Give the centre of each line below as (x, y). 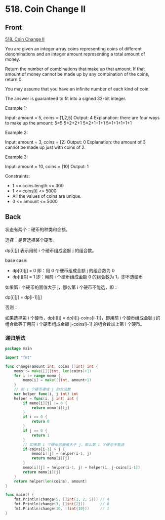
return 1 (41, 435)
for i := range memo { (37, 376)
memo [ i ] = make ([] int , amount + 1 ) (57, 380)
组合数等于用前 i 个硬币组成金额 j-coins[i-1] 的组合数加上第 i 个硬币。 (75, 324)
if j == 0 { (35, 431)
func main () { (20, 495)
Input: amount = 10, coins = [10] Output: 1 (47, 166)
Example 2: (17, 132)
